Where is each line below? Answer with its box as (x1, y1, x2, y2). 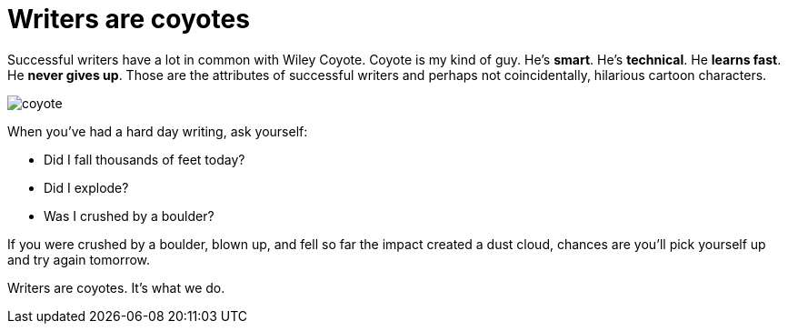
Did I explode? (44, 179, 129, 196)
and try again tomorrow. (7, 251, 151, 267)
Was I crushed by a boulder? (44, 207, 214, 224)
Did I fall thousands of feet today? (44, 151, 245, 167)
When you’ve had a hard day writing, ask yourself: (7, 123, 308, 139)
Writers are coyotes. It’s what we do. (7, 279, 225, 296)
